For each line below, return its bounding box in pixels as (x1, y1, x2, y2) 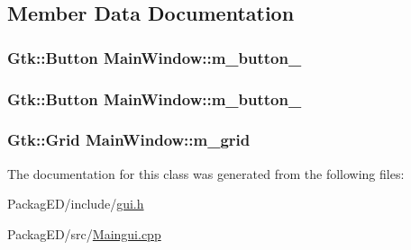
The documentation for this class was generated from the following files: (7, 164, 405, 183)
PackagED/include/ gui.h (7, 194, 144, 213)
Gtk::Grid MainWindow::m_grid (7, 129, 251, 151)
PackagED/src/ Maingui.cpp (7, 224, 161, 243)
